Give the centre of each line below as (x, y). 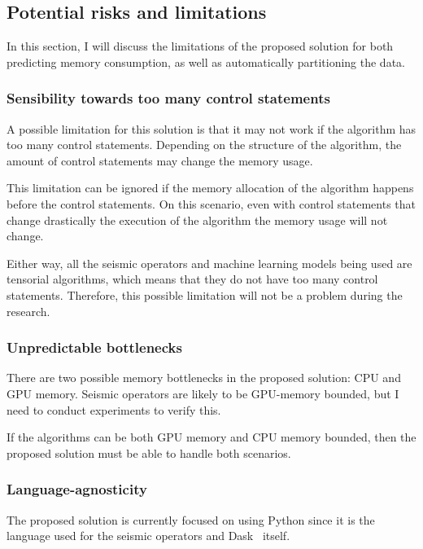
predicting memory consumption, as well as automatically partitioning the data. (206, 61)
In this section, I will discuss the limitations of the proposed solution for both (200, 46)
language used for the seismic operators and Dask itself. (148, 536)
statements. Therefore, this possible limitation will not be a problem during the (205, 294)
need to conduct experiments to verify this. (114, 409)
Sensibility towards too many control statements (168, 98)
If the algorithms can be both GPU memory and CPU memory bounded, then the (211, 437)
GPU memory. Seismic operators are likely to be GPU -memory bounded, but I (203, 393)
